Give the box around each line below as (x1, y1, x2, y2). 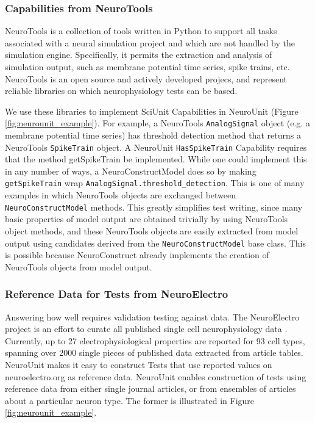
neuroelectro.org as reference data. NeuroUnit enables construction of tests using (5, 370, 306, 383)
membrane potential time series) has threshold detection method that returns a (5, 129, 301, 142)
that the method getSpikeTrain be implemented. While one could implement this (5, 153, 307, 165)
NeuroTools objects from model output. (5, 260, 152, 273)
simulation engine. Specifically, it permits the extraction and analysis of (5, 48, 272, 61)
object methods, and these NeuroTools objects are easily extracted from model (5, 224, 299, 237)
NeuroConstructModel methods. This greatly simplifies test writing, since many (5, 200, 303, 213)
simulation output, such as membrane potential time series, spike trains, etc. (5, 60, 290, 73)
